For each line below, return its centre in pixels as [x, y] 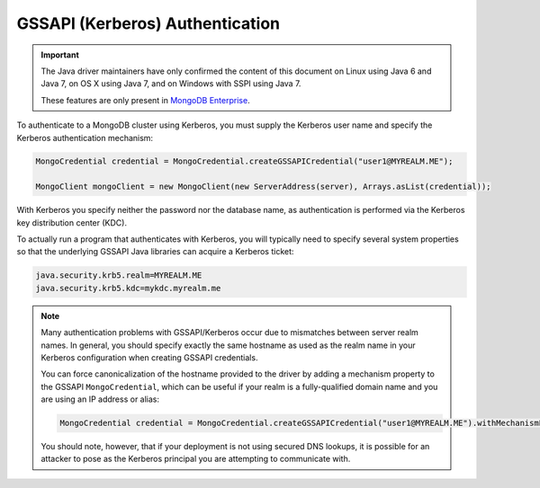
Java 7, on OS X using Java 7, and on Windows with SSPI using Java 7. [171, 84]
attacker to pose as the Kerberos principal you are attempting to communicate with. [196, 459]
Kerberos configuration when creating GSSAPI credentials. [149, 357]
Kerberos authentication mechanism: [85, 138]
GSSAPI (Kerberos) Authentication [148, 23]
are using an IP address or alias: [100, 399]
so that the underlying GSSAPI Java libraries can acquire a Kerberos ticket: [155, 252]
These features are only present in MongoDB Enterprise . [146, 100]
